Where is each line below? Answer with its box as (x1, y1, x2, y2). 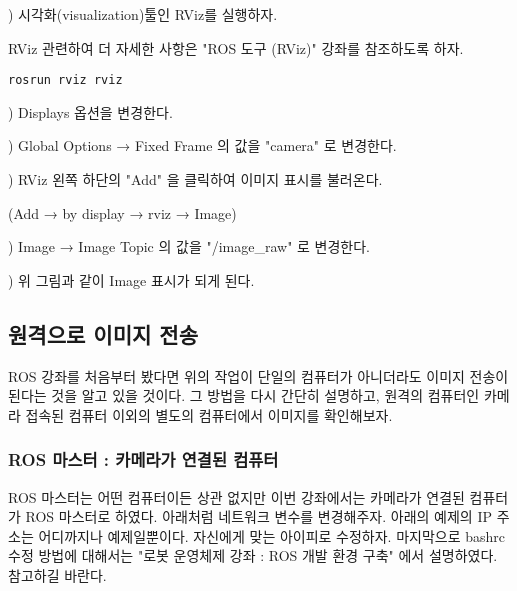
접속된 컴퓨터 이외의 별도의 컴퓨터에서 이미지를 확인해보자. (25, 404, 393, 425)
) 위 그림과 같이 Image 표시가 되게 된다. (8, 269, 255, 290)
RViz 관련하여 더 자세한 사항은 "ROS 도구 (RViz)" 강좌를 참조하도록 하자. (8, 37, 464, 58)
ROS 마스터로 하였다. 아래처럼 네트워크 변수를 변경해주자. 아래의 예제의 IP (25, 506, 492, 527)
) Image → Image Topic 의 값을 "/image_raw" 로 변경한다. (8, 236, 370, 257)
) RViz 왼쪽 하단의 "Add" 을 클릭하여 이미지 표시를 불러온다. (8, 169, 383, 190)
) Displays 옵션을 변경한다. (8, 101, 173, 122)
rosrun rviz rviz (8, 73, 123, 88)
